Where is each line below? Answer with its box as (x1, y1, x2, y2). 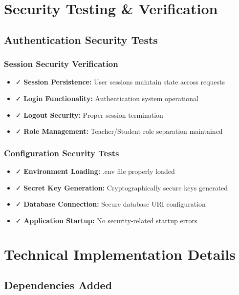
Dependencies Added (4, 277, 112, 293)
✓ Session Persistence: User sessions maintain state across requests (15, 77, 225, 87)
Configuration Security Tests (4, 147, 119, 159)
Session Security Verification (4, 58, 118, 70)
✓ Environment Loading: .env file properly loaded (15, 166, 175, 176)
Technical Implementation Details (4, 244, 236, 264)
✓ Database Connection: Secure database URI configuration (15, 199, 206, 209)
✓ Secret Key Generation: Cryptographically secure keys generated (15, 182, 228, 192)
